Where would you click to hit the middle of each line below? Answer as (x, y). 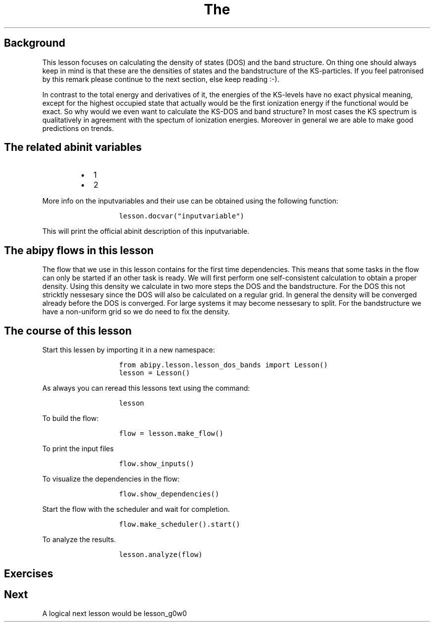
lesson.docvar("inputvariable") (182, 216)
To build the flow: (70, 418)
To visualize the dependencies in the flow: (111, 479)
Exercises (29, 573)
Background (35, 43)
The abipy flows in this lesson (79, 250)
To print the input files (78, 449)
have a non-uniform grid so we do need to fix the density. (136, 312)
